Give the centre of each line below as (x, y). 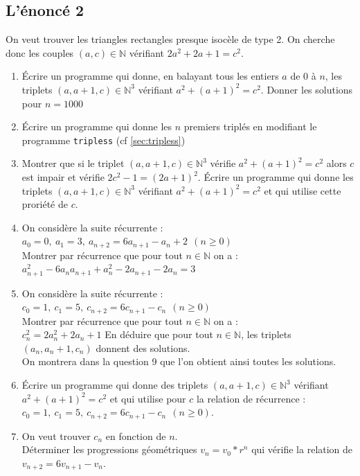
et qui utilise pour (148, 398)
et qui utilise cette (303, 190)
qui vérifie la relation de (302, 449)
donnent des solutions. (143, 347)
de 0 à (303, 76)
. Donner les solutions (307, 89)
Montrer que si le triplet (73, 163)
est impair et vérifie (63, 177)
